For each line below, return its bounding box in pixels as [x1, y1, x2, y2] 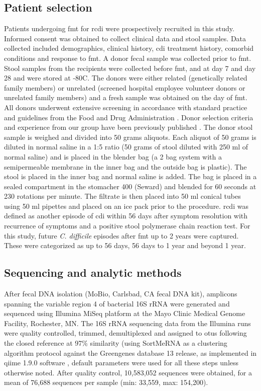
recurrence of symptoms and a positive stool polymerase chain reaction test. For [4, 220, 250, 231]
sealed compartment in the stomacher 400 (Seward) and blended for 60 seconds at [4, 181, 256, 191]
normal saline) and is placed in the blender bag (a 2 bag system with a [4, 151, 222, 162]
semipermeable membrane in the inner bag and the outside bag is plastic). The [4, 161, 247, 172]
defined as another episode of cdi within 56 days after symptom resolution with [4, 210, 248, 221]
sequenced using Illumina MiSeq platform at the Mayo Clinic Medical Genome [4, 308, 245, 319]
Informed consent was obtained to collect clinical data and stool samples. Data [4, 33, 246, 43]
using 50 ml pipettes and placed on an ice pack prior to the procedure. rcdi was [4, 200, 248, 211]
